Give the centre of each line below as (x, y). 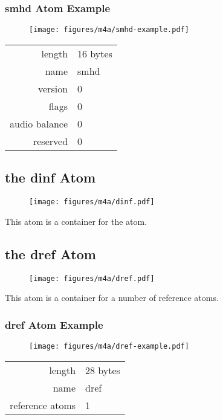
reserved (50, 141)
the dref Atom (50, 254)
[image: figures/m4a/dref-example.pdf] (109, 346)
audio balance (39, 123)
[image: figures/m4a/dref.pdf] (92, 278)
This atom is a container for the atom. (76, 221)
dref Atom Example (54, 324)
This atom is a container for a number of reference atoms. (112, 298)
